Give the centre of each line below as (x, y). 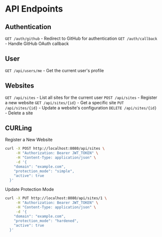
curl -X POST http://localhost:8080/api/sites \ (55, 149)
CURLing (19, 128)
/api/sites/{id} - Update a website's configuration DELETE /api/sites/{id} (81, 108)
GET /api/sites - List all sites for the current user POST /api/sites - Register (81, 97)
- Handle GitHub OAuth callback (37, 44)
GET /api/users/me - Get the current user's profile (54, 70)
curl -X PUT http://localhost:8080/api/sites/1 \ (56, 198)
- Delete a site (19, 113)
